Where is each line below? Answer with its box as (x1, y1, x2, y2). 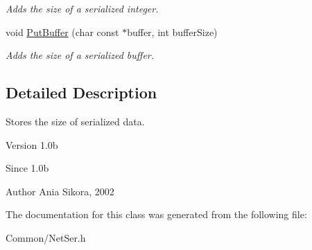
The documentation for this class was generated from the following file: (6, 207, 307, 222)
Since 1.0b (6, 161, 49, 175)
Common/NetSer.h (6, 230, 86, 244)
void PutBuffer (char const (6, 24, 119, 39)
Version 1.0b (6, 137, 58, 152)
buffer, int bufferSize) (127, 24, 218, 39)
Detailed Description (6, 82, 157, 103)
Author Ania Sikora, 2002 (6, 184, 114, 198)
